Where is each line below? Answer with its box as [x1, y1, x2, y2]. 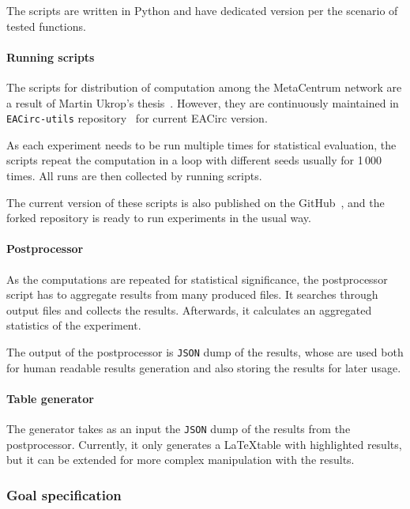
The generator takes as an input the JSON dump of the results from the [6, 420, 351, 437]
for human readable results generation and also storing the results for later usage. [6, 359, 401, 375]
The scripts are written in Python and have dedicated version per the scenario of [6, 2, 398, 18]
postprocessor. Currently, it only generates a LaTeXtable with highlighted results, [6, 435, 402, 452]
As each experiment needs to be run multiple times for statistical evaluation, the [6, 136, 397, 153]
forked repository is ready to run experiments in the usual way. [6, 209, 311, 226]
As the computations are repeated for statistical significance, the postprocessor [6, 270, 388, 287]
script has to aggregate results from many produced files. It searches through [6, 286, 378, 303]
